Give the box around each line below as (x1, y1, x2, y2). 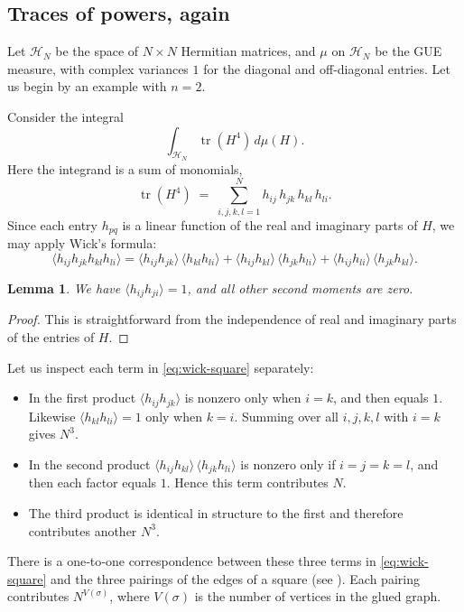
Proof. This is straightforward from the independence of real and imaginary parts (7, 310, 457, 329)
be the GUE (375, 42, 442, 60)
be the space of (55, 42, 139, 60)
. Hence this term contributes (166, 473, 329, 492)
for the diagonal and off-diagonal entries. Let (203, 59, 450, 78)
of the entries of (7, 328, 95, 347)
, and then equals (333, 388, 429, 407)
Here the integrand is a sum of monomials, (7, 159, 243, 178)
